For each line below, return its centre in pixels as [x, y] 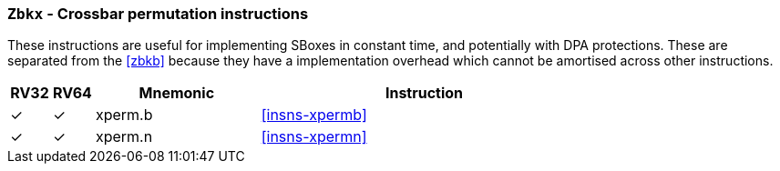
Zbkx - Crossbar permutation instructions [158, 14]
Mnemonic [177, 93]
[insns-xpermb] [314, 115]
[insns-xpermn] [314, 137]
